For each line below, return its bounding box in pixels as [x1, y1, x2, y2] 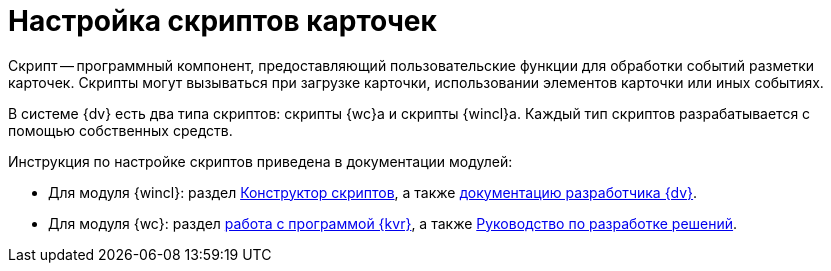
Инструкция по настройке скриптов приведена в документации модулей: [8, 152, 513, 170]
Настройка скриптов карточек [8, 4, 437, 38]
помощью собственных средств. [8, 121, 233, 139]
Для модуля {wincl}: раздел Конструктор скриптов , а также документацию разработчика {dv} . [48, 183, 698, 201]
